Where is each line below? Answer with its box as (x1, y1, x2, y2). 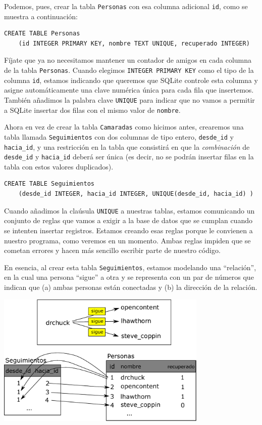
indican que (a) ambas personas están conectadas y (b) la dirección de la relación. (4, 281, 257, 292)
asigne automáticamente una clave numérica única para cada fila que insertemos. (4, 84, 254, 95)
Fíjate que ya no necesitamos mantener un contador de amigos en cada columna (4, 55, 252, 65)
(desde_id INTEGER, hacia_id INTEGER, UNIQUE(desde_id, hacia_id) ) (18, 190, 253, 198)
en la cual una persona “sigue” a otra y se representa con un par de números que (4, 272, 254, 282)
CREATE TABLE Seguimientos (4, 180, 94, 188)
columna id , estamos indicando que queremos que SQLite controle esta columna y (4, 74, 258, 85)
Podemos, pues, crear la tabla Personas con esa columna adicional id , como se (4, 1, 248, 11)
